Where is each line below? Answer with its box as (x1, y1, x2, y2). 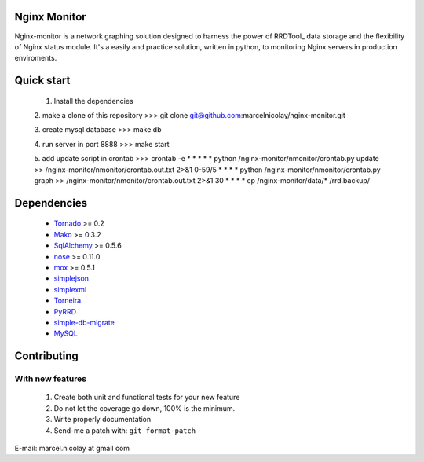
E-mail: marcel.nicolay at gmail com (14, 443, 130, 453)
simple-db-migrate (53, 317, 115, 327)
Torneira (53, 295, 82, 306)
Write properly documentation (53, 415, 152, 424)
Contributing (14, 350, 79, 363)
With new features (14, 373, 86, 384)
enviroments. (14, 53, 57, 63)
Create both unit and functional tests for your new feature (53, 393, 240, 402)
